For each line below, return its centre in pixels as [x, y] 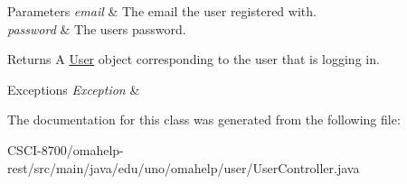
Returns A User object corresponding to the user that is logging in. [194, 59]
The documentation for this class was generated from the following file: [204, 120]
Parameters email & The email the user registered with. [162, 11]
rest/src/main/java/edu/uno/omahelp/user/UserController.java [184, 167]
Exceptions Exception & [74, 89]
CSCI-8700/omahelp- [66, 149]
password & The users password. [97, 28]
